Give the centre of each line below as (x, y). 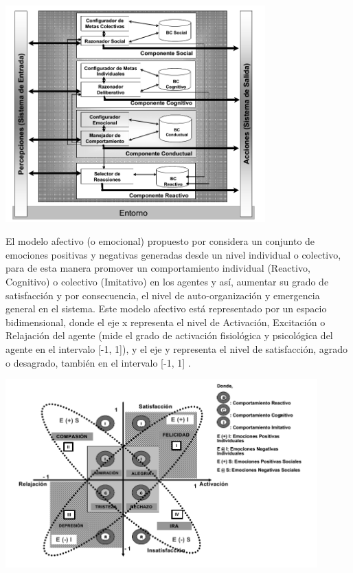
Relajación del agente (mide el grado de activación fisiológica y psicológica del (169, 335)
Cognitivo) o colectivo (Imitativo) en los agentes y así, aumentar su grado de (167, 282)
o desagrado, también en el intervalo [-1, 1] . (98, 362)
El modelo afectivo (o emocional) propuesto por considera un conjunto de (160, 241)
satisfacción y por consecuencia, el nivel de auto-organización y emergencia (163, 295)
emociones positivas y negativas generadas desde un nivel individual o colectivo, (173, 254)
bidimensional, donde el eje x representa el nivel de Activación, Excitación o (166, 322)
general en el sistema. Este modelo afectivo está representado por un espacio (166, 309)
